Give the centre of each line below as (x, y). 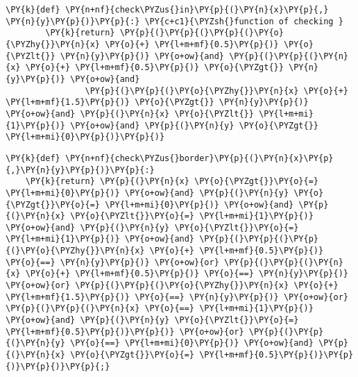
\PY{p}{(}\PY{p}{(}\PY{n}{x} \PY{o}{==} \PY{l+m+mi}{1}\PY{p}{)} (160, 309)
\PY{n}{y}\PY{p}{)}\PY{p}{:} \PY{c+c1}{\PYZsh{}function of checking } (174, 21)
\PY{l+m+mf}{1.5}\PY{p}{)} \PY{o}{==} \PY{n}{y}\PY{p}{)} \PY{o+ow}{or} (177, 297)
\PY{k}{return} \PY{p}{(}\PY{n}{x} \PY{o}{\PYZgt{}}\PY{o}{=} (172, 182)
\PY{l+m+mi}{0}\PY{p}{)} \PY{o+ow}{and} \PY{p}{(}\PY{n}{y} (147, 193)
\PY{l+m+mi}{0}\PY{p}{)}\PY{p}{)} (85, 137)
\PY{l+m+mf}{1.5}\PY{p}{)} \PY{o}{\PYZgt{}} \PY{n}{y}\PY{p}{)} (157, 102)
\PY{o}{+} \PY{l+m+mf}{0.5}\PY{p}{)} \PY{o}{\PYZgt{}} (154, 68)
